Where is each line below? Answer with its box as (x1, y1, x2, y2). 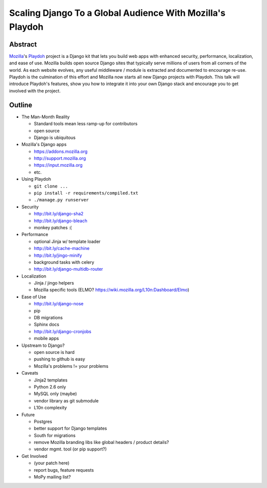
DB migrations (34, 315, 63, 321)
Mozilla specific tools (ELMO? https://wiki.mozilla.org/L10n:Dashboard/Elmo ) (34, 287, 189, 293)
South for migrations (34, 432, 76, 438)
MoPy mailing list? (34, 474, 71, 480)
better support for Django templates (34, 426, 107, 432)
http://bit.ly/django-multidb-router (34, 266, 103, 272)
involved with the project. (9, 88, 61, 94)
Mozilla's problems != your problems (34, 363, 109, 369)
